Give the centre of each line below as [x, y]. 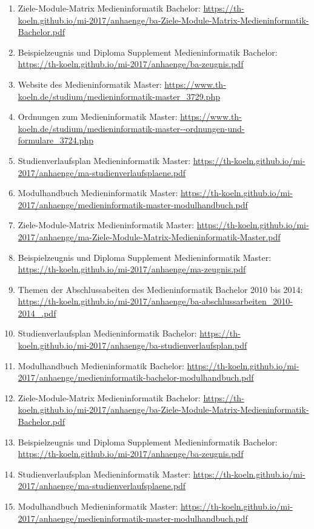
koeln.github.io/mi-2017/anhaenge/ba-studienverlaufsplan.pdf [132, 345]
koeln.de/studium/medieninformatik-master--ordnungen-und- [131, 128]
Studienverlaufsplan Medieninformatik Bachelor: [107, 333]
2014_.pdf [37, 313]
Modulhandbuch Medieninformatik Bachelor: [101, 365]
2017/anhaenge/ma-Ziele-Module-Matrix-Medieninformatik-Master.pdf [149, 236]
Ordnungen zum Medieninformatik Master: [98, 117]
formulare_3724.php [55, 140]
